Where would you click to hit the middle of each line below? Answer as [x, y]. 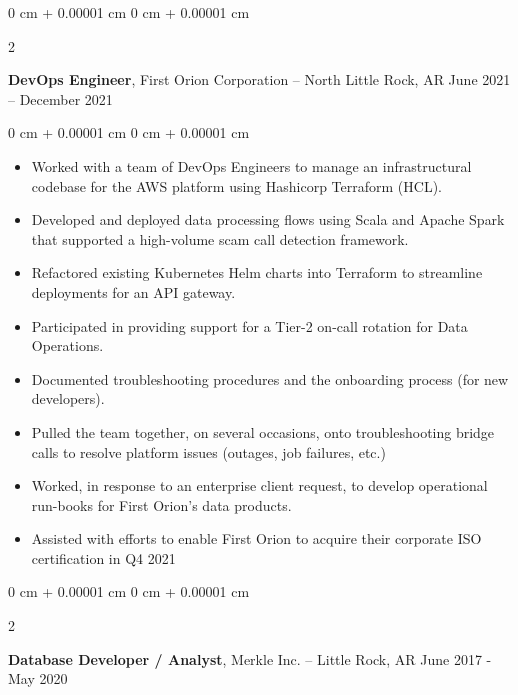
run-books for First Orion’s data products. [161, 504]
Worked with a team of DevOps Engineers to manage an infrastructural [251, 165]
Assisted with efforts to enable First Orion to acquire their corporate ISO [256, 538]
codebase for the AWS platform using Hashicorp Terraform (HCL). [236, 185]
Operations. [67, 345]
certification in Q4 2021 [103, 557]
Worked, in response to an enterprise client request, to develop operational [259, 485]
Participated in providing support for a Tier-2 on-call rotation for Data [249, 325]
